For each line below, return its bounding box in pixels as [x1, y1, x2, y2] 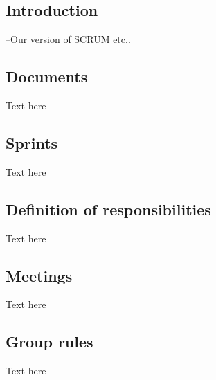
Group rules [6, 331, 93, 352]
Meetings [6, 264, 73, 286]
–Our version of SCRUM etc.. [6, 32, 131, 46]
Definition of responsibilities [6, 198, 211, 219]
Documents [6, 66, 88, 87]
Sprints [6, 132, 58, 153]
